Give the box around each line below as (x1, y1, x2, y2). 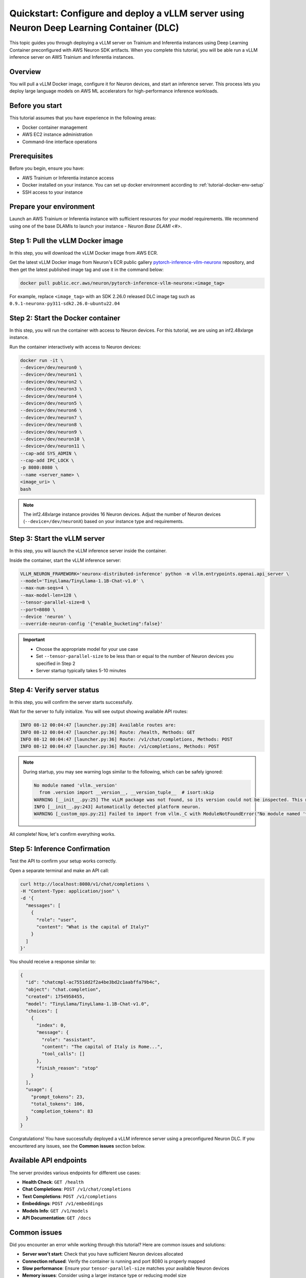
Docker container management (22, 124, 88, 130)
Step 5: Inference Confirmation (9, 845, 110, 853)
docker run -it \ (20, 357, 64, 363)
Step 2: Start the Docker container (9, 313, 121, 322)
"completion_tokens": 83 (31, 1108, 93, 1114)
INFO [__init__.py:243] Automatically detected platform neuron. (34, 804, 201, 810)
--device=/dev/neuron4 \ (20, 393, 83, 399)
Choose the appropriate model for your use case (36, 646, 138, 652)
